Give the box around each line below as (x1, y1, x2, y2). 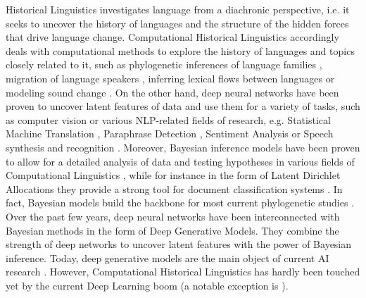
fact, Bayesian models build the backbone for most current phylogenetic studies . (6, 195, 354, 210)
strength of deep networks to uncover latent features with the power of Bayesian (6, 237, 352, 252)
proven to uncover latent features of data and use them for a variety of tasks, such (6, 99, 360, 113)
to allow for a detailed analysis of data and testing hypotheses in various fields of (6, 154, 355, 168)
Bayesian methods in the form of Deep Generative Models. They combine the (6, 223, 339, 237)
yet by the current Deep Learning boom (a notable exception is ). (6, 278, 289, 292)
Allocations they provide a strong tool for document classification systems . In (6, 181, 343, 196)
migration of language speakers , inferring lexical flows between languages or (6, 70, 335, 85)
